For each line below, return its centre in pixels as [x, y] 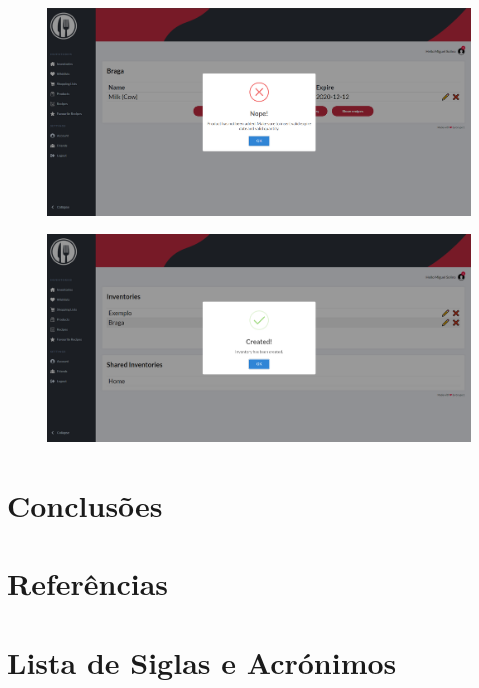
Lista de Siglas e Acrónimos [202, 661]
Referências [88, 583]
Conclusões [85, 505]
